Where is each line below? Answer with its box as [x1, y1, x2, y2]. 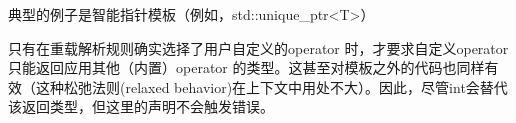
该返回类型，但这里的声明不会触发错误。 [8, 96, 274, 117]
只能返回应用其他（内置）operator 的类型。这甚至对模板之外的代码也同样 [8, 57, 485, 78]
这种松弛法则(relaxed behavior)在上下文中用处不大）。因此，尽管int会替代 [35, 76, 508, 97]
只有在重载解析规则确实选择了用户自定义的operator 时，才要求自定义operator [8, 37, 509, 58]
